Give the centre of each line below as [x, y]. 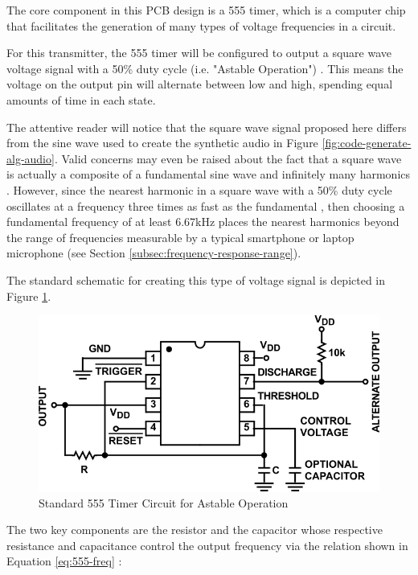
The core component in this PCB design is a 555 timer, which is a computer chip [206, 10]
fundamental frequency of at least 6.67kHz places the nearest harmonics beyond [203, 222]
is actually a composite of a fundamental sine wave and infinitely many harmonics [209, 174]
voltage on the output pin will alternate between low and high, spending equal [200, 84]
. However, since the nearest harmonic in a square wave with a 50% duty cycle [199, 189]
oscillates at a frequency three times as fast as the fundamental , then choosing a [206, 205]
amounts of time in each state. [81, 99]
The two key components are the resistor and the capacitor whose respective [195, 530]
